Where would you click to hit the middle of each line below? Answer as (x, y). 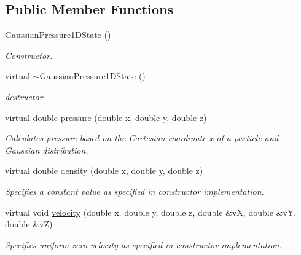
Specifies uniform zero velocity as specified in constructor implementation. (143, 244)
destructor (24, 96)
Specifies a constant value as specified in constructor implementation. (135, 191)
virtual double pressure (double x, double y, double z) (106, 117)
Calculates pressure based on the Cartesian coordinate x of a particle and (142, 138)
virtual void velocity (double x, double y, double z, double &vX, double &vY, (151, 212)
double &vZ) (29, 224)
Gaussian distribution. (47, 150)
